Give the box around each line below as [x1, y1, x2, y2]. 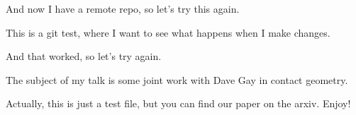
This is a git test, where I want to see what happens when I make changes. [6, 25, 330, 40]
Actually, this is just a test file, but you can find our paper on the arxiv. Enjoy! [6, 96, 351, 111]
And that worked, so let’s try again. [6, 49, 162, 63]
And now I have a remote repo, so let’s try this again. [6, 1, 240, 16]
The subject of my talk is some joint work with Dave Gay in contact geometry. [6, 72, 348, 87]
